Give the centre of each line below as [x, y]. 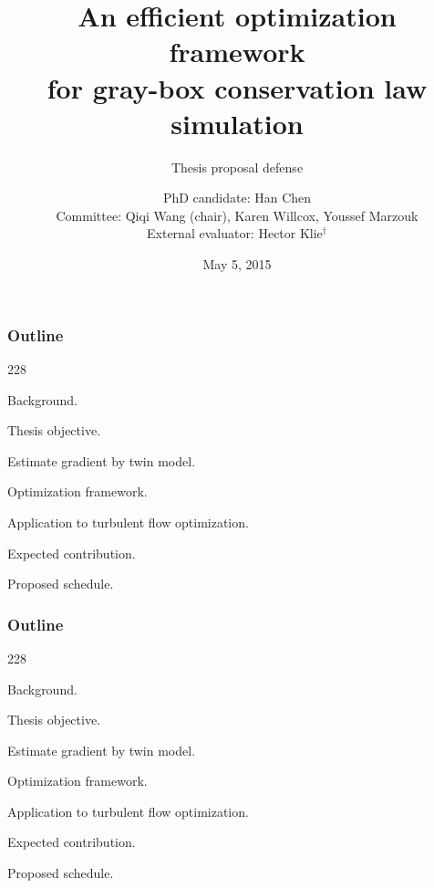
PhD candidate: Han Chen [237, 198]
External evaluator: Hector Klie [235, 233]
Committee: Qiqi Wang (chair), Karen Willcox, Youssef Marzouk [237, 215]
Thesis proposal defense [237, 167]
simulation [237, 123]
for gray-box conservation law [237, 87]
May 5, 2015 [237, 264]
